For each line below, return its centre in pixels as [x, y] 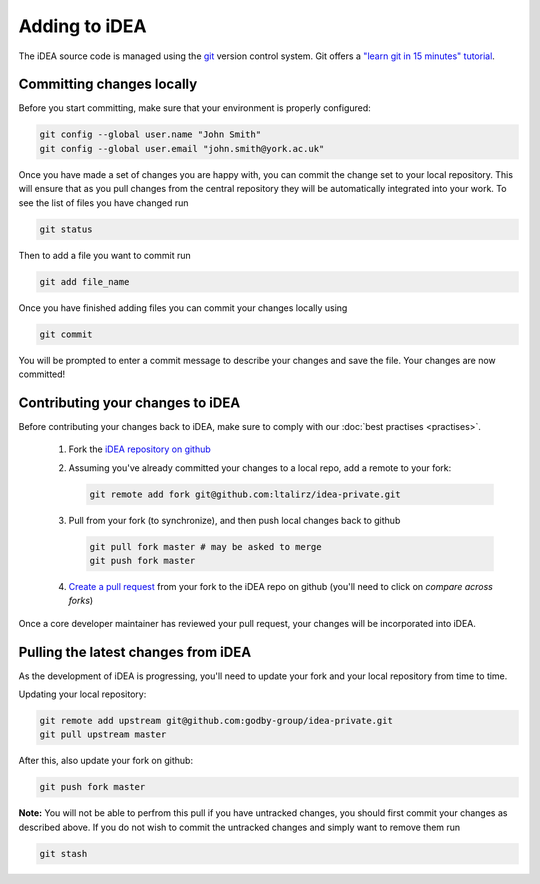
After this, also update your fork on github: [106, 761]
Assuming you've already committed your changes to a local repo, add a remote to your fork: [260, 467]
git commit [66, 334]
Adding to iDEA [82, 26]
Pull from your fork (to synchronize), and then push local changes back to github [234, 520]
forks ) [81, 601]
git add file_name [84, 281]
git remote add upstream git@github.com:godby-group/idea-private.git [216, 720]
